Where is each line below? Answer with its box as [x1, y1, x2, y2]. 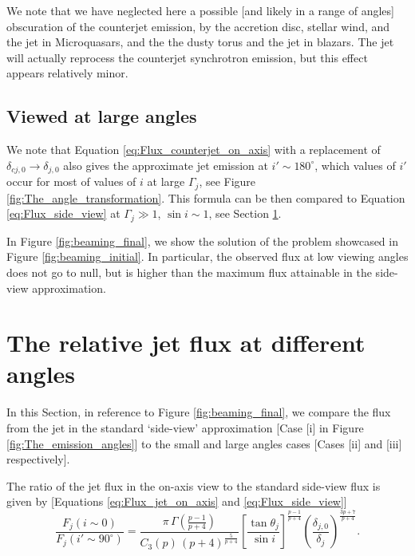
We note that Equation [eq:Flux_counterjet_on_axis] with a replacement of [6, 141, 381, 158]
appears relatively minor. [6, 65, 128, 81]
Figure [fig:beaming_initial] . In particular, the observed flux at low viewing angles [6, 248, 409, 265]
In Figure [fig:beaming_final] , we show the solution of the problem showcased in [6, 232, 398, 249]
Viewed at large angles [6, 104, 197, 128]
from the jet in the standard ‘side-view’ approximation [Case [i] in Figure [6, 420, 364, 436]
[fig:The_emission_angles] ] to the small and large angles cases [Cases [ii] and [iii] [6, 435, 402, 452]
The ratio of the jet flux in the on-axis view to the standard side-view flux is [6, 477, 381, 494]
